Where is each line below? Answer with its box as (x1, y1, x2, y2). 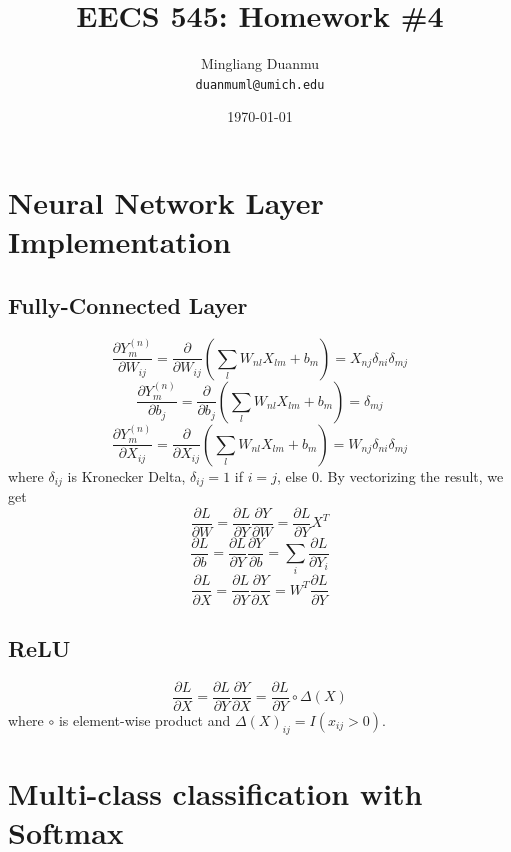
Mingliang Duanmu (200, 53, 320, 74)
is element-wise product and (58, 709, 231, 730)
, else (276, 465, 308, 486)
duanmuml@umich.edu (195, 77, 325, 92)
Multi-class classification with (8, 772, 423, 813)
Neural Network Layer (8, 181, 324, 222)
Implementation (8, 221, 231, 262)
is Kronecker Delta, (67, 465, 186, 486)
